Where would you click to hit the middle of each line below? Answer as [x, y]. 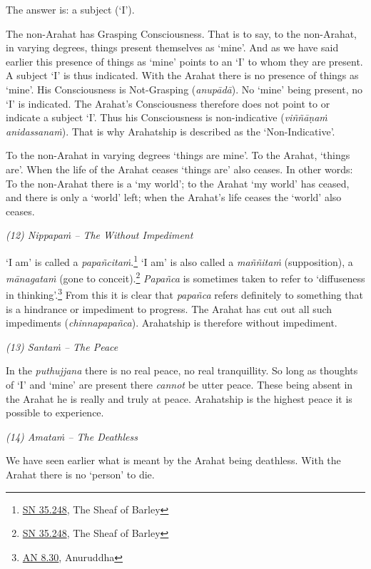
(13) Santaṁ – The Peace [62, 346]
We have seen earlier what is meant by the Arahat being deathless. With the [173, 460]
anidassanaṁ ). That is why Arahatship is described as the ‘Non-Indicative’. [171, 131]
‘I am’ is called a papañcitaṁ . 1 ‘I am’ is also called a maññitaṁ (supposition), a [179, 260]
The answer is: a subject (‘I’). [70, 9]
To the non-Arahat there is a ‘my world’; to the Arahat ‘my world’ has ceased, [178, 183]
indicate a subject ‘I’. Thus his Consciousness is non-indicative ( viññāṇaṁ [167, 117]
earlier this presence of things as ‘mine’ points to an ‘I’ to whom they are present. [184, 61]
